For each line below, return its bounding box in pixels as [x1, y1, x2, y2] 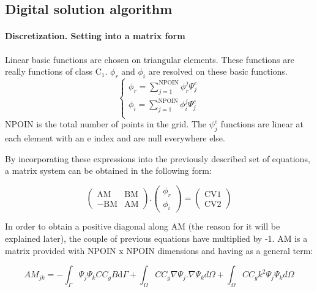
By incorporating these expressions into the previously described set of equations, [5, 152, 310, 165]
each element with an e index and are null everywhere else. [5, 131, 225, 144]
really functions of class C [5, 65, 102, 78]
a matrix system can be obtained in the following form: [5, 164, 212, 177]
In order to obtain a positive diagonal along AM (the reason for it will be [5, 220, 280, 233]
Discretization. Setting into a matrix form [5, 29, 185, 42]
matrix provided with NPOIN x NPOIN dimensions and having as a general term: [5, 244, 313, 256]
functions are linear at [220, 118, 304, 130]
